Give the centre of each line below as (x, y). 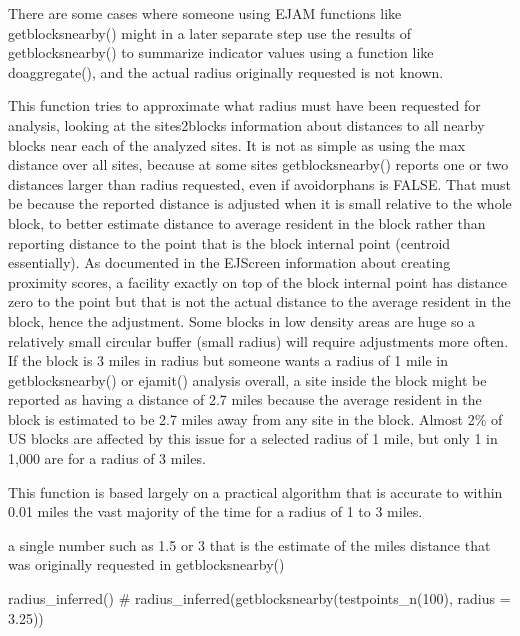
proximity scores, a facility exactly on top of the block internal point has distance (257, 281)
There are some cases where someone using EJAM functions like (205, 13)
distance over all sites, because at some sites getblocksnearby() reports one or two (258, 164)
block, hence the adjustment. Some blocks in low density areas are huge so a (242, 320)
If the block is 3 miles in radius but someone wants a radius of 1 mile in (228, 360)
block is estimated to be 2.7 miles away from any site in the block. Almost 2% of (255, 418)
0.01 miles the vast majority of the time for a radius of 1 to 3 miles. (215, 511)
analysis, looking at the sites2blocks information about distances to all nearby (246, 124)
